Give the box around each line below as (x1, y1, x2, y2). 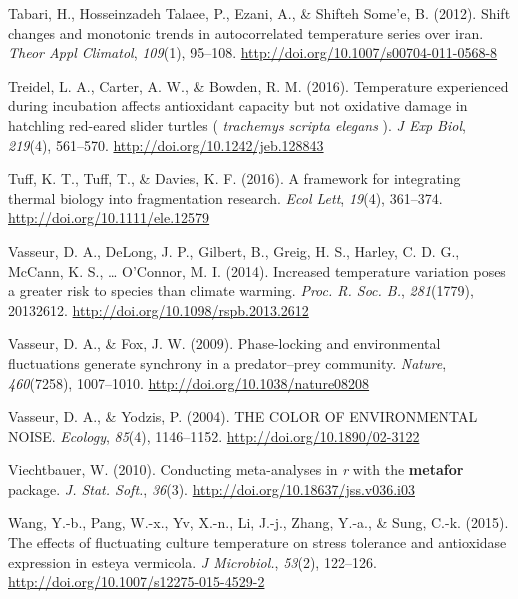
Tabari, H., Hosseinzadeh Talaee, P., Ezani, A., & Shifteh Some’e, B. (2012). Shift (8, 3, 511, 23)
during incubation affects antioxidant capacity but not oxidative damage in (8, 95, 468, 116)
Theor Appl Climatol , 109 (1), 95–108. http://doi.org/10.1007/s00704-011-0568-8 (8, 42, 498, 63)
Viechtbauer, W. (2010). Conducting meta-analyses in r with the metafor (8, 459, 464, 480)
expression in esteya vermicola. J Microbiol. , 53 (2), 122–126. (8, 551, 377, 572)
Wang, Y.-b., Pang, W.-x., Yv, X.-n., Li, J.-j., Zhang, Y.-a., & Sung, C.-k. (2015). (8, 512, 509, 533)
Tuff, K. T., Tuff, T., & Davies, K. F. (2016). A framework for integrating (8, 168, 461, 189)
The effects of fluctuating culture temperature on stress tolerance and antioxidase (8, 532, 507, 553)
